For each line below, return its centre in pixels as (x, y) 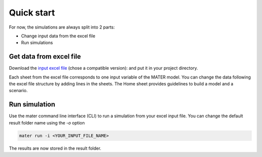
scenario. (18, 91)
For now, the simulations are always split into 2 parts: (62, 27)
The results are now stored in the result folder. (55, 148)
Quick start (32, 13)
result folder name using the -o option (47, 123)
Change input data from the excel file (58, 36)
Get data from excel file (45, 56)
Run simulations (37, 43)
